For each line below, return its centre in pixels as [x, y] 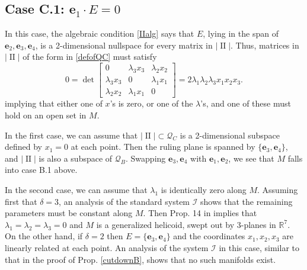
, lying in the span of [241, 33]
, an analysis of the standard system [124, 201]
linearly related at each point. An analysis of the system [107, 248]
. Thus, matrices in [265, 45]
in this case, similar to [259, 248]
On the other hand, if [44, 236]
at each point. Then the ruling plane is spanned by [163, 147]
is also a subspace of [76, 158]
